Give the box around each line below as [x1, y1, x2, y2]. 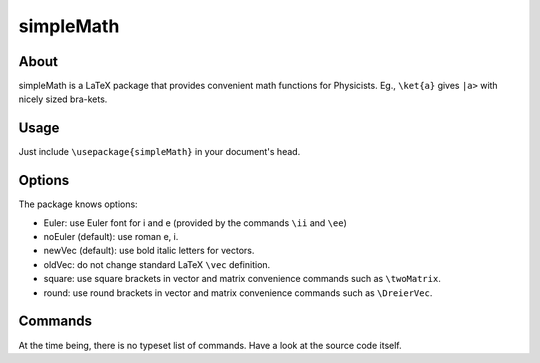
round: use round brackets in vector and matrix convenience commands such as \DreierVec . [43, 286, 433, 299]
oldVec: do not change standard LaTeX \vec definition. [43, 258, 271, 270]
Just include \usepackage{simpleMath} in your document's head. [18, 146, 301, 158]
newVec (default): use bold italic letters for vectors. [43, 245, 255, 257]
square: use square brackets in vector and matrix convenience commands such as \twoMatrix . [43, 273, 442, 285]
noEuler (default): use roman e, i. [43, 231, 179, 243]
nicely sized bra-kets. [18, 93, 108, 105]
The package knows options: [18, 198, 139, 210]
